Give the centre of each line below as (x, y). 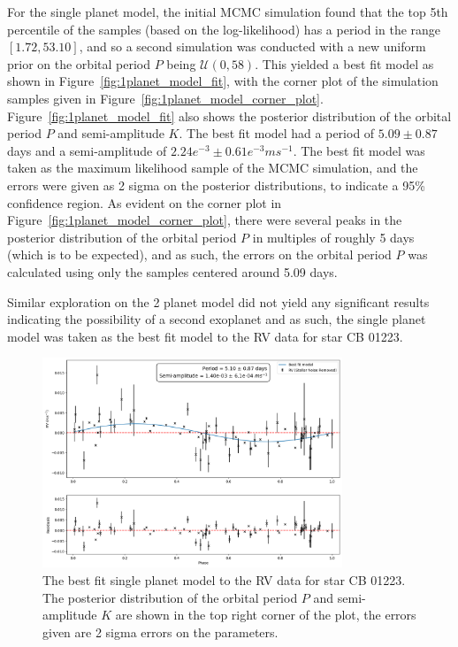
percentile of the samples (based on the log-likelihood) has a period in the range (224, 29)
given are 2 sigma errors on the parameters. (160, 632)
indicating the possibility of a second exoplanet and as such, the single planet (217, 319)
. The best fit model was (359, 150)
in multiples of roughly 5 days (333, 237)
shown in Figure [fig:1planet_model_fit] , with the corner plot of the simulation (223, 81)
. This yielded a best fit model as (344, 63)
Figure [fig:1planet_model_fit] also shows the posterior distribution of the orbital (229, 116)
